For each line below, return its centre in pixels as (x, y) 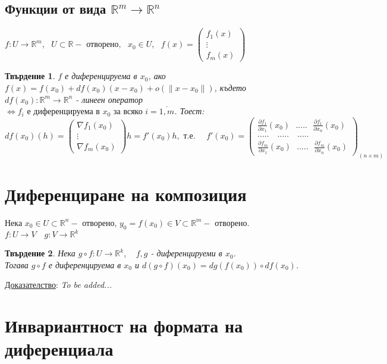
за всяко (128, 112)
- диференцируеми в (186, 253)
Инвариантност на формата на (124, 326)
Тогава (17, 264)
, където (230, 87)
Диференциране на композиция (126, 194)
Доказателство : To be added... (58, 285)
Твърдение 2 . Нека (40, 253)
